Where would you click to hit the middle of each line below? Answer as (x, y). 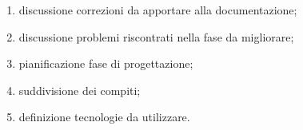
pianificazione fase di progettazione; (106, 63)
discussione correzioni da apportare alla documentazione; (158, 10)
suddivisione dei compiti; (80, 90)
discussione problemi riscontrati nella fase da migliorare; (156, 36)
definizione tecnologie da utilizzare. (104, 117)
